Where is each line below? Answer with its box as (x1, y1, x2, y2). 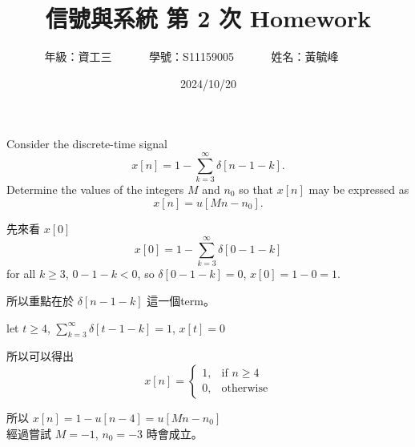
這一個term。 (147, 292, 215, 308)
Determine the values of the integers (6, 181, 184, 198)
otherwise (221, 383, 268, 395)
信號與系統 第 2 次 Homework (45, 2, 372, 34)
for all (6, 265, 36, 282)
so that (239, 181, 274, 198)
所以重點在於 (6, 292, 74, 308)
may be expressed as (308, 181, 409, 198)
